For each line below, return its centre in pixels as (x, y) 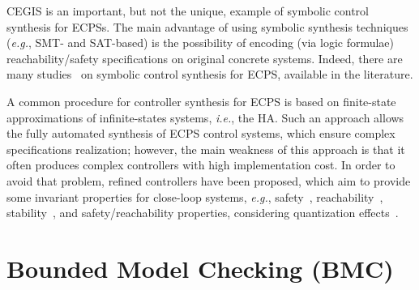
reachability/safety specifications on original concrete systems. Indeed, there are (205, 58)
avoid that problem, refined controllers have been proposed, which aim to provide (209, 180)
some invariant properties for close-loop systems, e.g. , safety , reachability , (195, 196)
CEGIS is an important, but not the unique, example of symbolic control (188, 11)
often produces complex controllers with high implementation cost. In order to (201, 165)
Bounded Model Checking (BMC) (200, 268)
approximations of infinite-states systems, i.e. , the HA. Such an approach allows (205, 117)
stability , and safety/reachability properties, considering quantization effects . (203, 213)
